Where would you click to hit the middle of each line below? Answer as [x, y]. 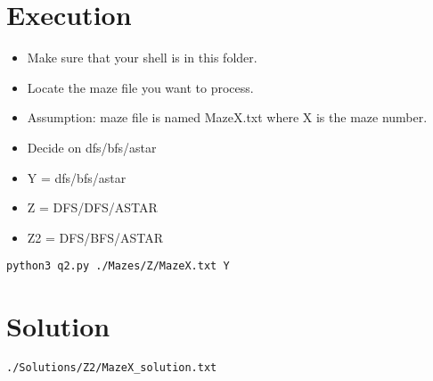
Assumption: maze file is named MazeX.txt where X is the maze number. [227, 117]
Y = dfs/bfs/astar [77, 177]
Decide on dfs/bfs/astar [92, 147]
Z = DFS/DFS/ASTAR [92, 207]
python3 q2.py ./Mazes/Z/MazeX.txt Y [118, 266]
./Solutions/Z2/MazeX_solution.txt [112, 368]
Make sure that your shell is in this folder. [142, 58]
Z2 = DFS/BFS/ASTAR [95, 237]
